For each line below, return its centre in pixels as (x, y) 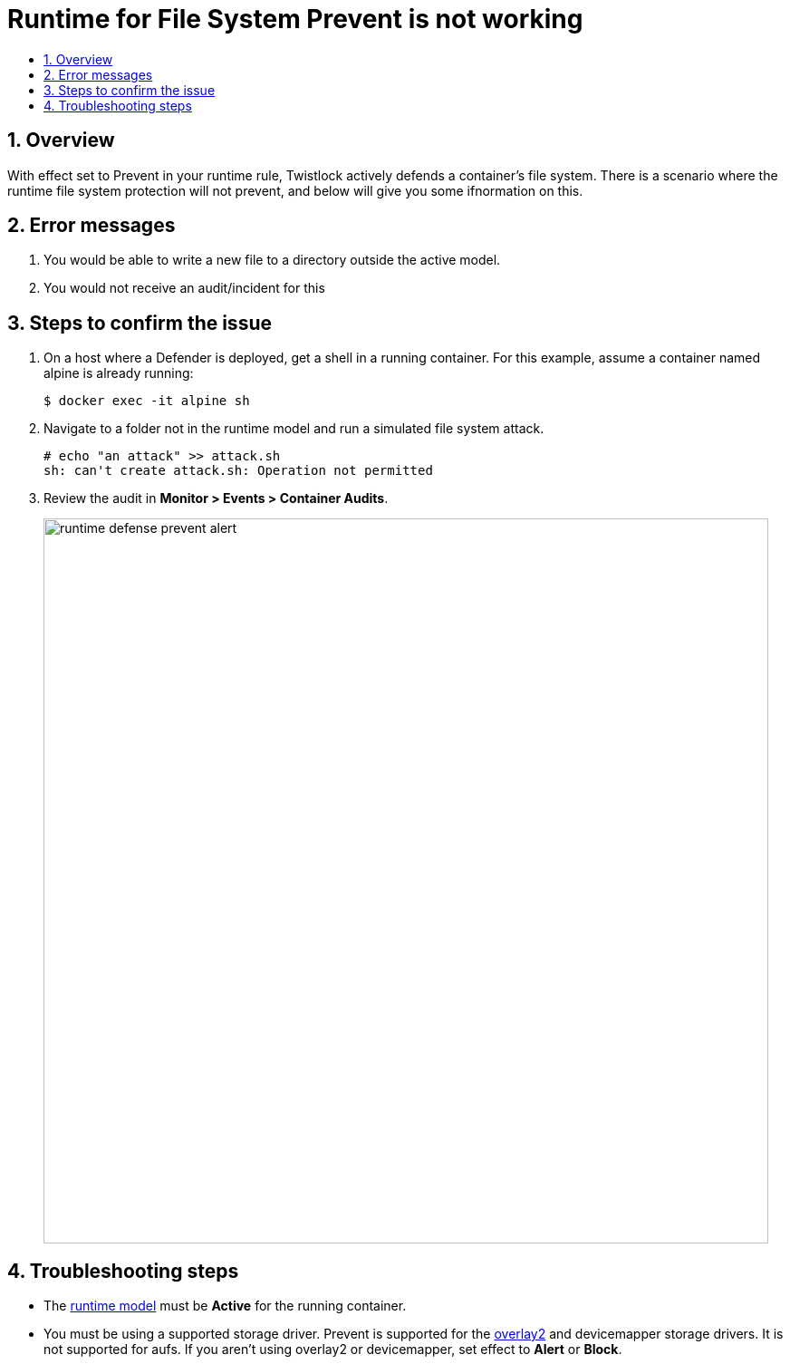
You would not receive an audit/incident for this (184, 288)
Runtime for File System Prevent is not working (295, 19)
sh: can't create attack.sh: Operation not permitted (238, 471)
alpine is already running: (119, 373)
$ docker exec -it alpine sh (147, 401)
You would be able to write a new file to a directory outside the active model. (272, 260)
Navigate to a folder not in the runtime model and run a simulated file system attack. (294, 429)
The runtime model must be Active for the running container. (225, 1306)
